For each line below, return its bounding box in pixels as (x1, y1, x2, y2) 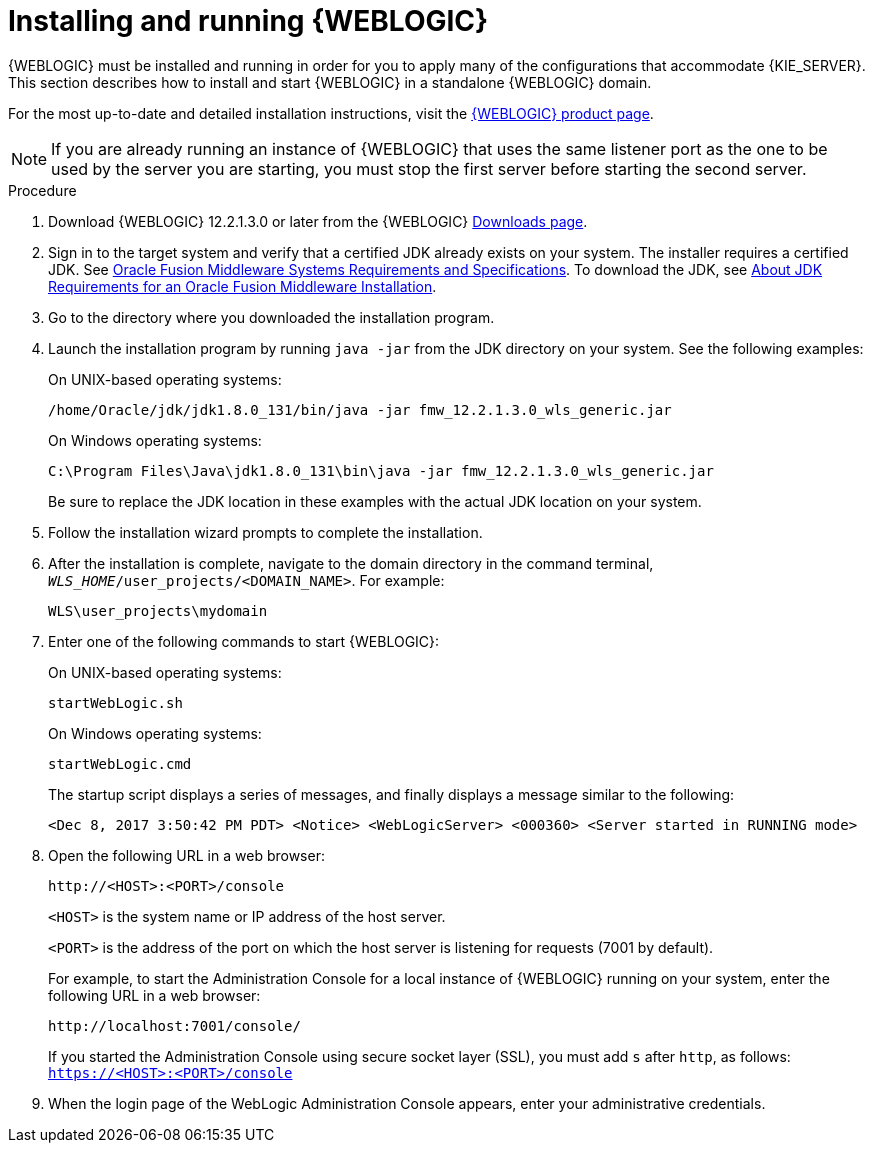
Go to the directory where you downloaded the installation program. (48, 308, 495, 326)
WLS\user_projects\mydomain (48, 602, 268, 619)
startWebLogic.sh (48, 694, 183, 711)
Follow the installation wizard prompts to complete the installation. (48, 523, 483, 541)
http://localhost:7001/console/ (48, 1017, 301, 1034)
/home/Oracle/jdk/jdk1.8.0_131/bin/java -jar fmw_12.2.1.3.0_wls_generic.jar (48, 401, 672, 418)
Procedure (8, 181, 77, 199)
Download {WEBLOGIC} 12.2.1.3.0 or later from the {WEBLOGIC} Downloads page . (48, 212, 588, 230)
